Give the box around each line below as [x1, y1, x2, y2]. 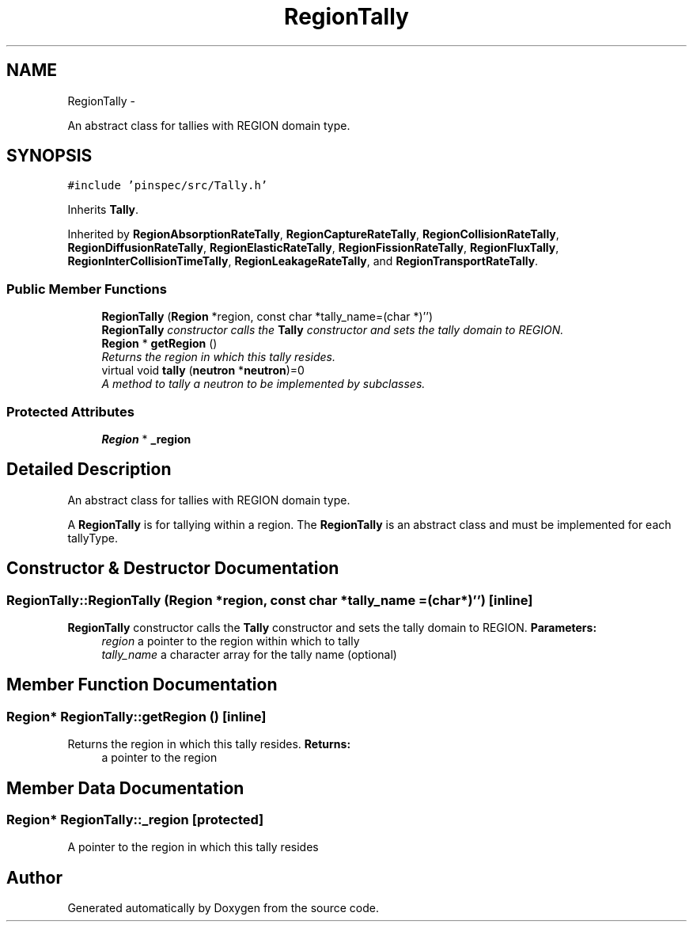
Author [6, 867, 62, 888]
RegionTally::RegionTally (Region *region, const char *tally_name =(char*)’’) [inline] [6, 591, 533, 608]
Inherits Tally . [67, 203, 139, 217]
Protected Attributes [6, 403, 134, 420]
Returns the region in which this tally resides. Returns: [67, 737, 351, 751]
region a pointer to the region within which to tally [101, 634, 360, 648]
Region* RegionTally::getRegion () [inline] [6, 708, 267, 725]
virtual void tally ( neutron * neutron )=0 [101, 363, 305, 378]
